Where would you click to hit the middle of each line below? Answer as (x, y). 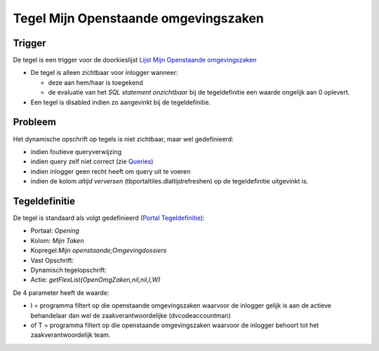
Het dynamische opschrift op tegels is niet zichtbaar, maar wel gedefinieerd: (124, 139)
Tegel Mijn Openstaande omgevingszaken (139, 18)
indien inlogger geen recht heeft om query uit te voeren (111, 171)
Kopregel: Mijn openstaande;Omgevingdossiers (99, 250)
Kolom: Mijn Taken (57, 240)
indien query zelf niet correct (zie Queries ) (92, 162)
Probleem (34, 122)
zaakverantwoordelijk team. (71, 335)
